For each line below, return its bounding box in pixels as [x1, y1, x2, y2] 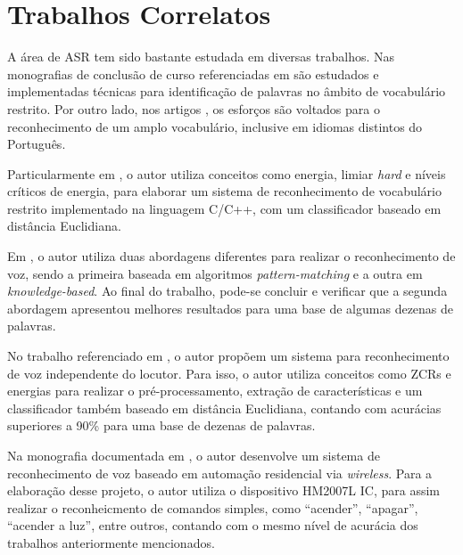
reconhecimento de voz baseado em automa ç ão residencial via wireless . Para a [7, 463, 433, 482]
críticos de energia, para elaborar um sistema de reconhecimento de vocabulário [7, 182, 442, 200]
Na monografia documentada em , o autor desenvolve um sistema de [7, 446, 380, 464]
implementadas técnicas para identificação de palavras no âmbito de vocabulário [7, 82, 446, 101]
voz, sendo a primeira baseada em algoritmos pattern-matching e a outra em [7, 264, 423, 282]
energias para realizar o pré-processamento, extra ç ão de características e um [7, 381, 423, 400]
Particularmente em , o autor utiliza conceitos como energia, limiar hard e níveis [7, 164, 446, 183]
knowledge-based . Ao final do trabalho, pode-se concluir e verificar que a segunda [7, 282, 448, 300]
